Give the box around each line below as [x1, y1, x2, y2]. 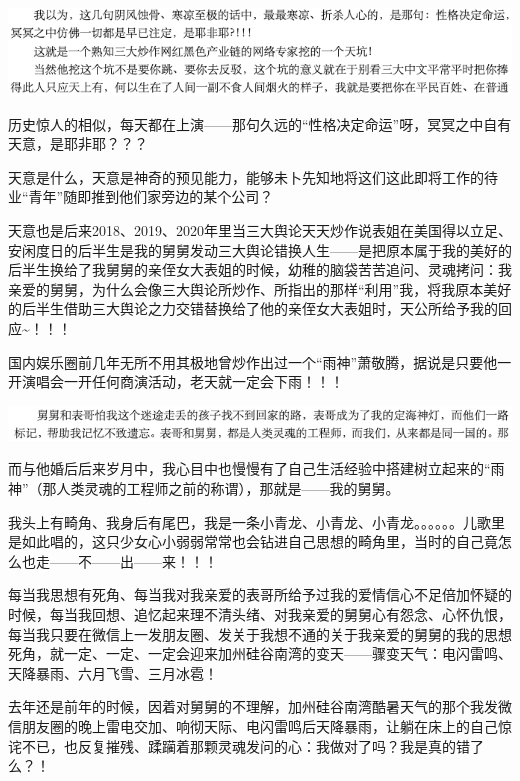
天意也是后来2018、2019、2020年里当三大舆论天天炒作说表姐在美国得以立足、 [8, 220, 512, 241]
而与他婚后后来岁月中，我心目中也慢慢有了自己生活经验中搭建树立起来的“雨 [8, 458, 505, 479]
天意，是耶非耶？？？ [8, 133, 148, 154]
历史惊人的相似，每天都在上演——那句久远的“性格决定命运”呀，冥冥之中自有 [8, 113, 512, 134]
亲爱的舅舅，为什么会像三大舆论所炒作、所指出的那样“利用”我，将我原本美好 [8, 278, 512, 299]
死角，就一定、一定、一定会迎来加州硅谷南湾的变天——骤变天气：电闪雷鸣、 [8, 643, 512, 664]
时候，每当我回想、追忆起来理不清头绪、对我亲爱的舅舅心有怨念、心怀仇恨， [8, 604, 512, 624]
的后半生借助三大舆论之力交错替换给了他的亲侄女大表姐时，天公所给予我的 [8, 298, 498, 319]
